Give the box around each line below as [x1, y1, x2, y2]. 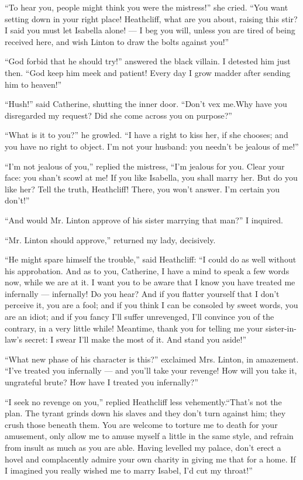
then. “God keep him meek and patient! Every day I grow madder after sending [5, 66, 291, 78]
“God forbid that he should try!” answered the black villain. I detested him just [5, 55, 291, 67]
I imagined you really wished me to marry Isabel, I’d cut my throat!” [5, 464, 253, 476]
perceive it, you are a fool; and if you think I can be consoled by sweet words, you [5, 299, 298, 311]
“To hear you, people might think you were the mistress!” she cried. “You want [5, 1, 288, 13]
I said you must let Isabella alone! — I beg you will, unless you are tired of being [5, 24, 295, 36]
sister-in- [265, 322, 297, 334]
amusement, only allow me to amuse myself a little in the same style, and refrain [5, 430, 294, 442]
